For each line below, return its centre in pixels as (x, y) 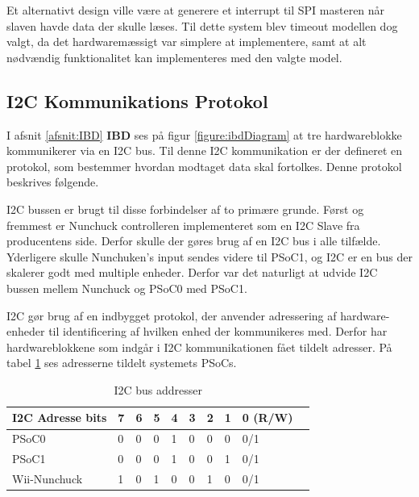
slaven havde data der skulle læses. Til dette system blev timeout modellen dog (202, 25)
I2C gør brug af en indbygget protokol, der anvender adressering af (172, 315)
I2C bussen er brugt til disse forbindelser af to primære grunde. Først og (185, 209)
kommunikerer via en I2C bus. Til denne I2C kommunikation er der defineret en (205, 150)
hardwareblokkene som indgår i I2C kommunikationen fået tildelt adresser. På (199, 347)
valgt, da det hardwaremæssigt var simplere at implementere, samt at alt (187, 42)
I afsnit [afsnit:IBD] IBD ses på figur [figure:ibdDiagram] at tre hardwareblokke (204, 134)
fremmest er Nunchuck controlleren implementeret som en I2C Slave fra (183, 225)
